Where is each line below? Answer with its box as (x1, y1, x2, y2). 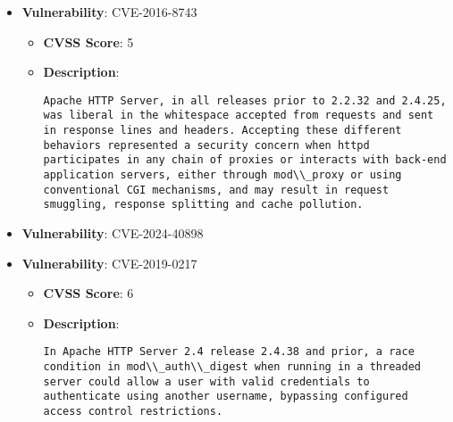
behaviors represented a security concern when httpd (43, 138, 370, 152)
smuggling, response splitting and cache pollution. (43, 198, 364, 211)
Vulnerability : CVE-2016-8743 (21, 3, 197, 21)
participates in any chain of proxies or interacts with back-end (43, 153, 447, 167)
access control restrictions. (43, 405, 223, 418)
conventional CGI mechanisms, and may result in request (43, 183, 390, 196)
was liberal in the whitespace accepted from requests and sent (43, 109, 434, 122)
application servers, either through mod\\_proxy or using (43, 169, 402, 182)
